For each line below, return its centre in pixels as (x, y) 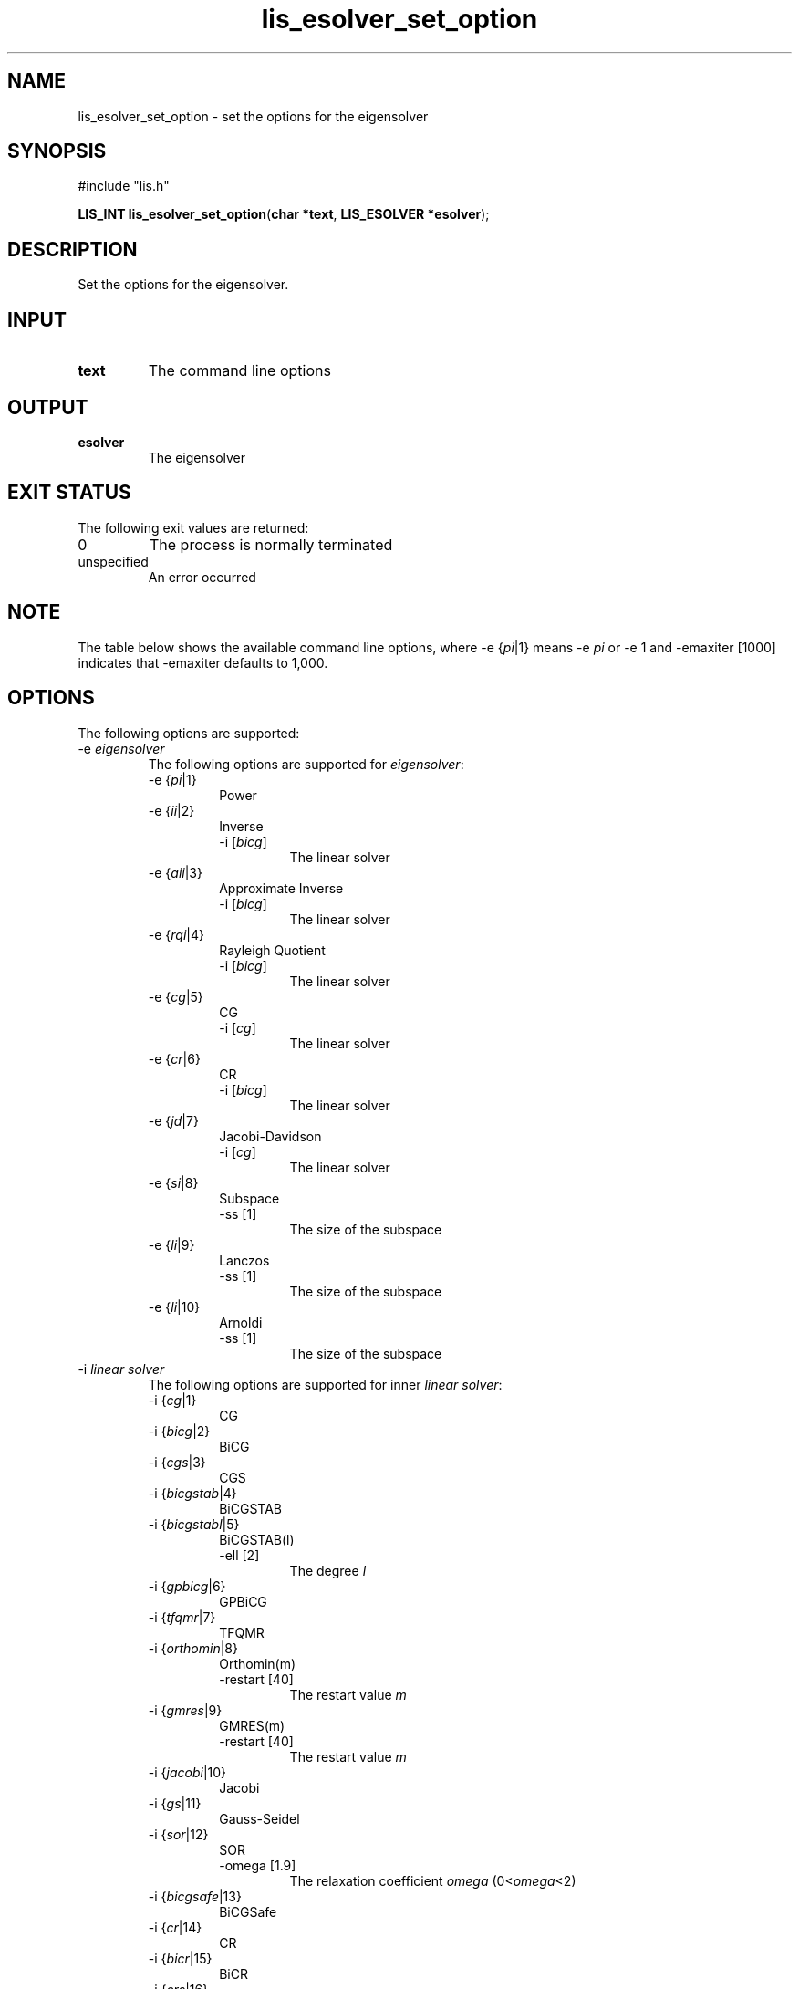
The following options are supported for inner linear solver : (325, 1384)
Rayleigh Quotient (272, 950)
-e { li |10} (174, 1307)
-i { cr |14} (175, 1927)
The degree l (328, 1570)
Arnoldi (241, 1322)
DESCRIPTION (73, 249)
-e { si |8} (173, 1182)
